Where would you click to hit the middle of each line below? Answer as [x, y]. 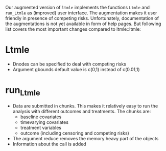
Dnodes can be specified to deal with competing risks [69, 64]
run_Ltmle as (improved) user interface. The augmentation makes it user [81, 13]
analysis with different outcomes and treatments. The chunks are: [82, 112]
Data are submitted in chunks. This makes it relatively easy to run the [85, 106]
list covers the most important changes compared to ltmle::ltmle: [73, 29]
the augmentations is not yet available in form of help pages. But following [83, 24]
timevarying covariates [44, 122]
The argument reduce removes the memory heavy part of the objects [86, 139]
